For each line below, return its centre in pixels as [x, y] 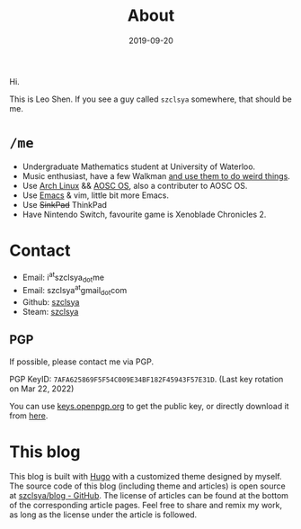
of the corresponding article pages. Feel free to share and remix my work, [146, 506]
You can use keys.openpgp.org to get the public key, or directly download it [149, 406]
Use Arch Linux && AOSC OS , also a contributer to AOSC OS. [135, 185]
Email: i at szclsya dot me [63, 277]
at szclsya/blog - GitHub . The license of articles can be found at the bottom [149, 496]
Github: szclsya [51, 301]
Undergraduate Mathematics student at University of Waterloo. [139, 166]
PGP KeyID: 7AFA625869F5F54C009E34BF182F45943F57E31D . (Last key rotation [146, 379]
